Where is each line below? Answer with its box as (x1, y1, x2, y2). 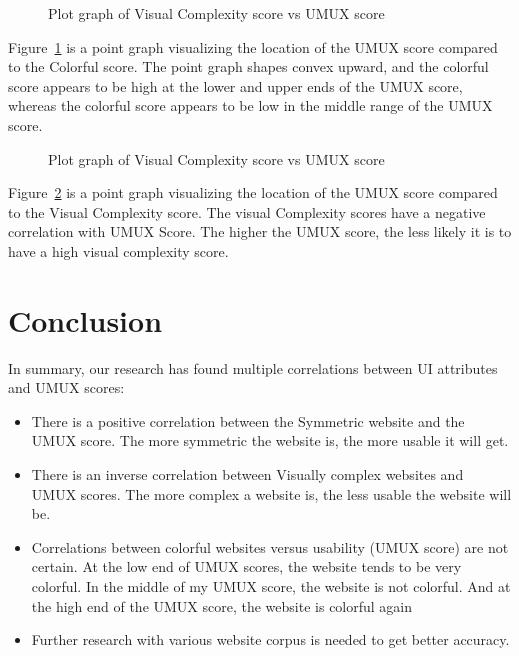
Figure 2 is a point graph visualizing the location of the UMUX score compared (8, 182, 498, 203)
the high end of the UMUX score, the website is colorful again (31, 595, 413, 616)
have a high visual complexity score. (8, 240, 229, 261)
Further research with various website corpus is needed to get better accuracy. (31, 629, 510, 650)
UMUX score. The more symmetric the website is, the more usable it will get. (31, 430, 509, 451)
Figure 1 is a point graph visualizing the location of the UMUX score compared (8, 36, 498, 57)
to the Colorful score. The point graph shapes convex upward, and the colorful (8, 56, 489, 77)
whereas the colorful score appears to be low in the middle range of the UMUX (8, 95, 493, 116)
